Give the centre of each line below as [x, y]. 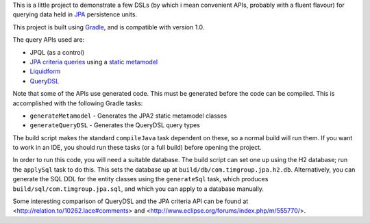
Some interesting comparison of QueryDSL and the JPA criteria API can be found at [131, 201]
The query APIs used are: [49, 40]
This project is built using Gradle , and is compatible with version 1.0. [109, 27]
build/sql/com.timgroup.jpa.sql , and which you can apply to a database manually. [138, 189]
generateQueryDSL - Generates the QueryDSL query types [115, 125]
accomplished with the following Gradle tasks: [78, 103]
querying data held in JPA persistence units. [75, 14]
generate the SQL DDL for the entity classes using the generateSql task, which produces [140, 179]
